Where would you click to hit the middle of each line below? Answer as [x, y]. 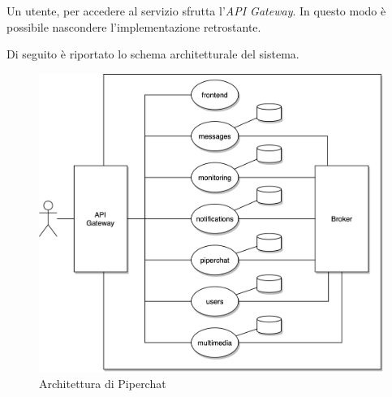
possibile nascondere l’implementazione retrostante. [134, 26]
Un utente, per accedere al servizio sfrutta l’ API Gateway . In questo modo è [196, 11]
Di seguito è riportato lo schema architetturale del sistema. [153, 54]
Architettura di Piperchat [103, 383]
